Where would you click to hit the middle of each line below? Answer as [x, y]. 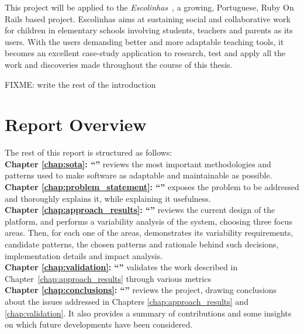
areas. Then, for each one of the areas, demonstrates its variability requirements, [149, 233]
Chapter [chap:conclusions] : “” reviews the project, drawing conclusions [141, 290]
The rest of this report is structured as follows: [89, 152]
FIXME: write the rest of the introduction [80, 84]
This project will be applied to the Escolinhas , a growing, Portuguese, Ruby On [149, 7]
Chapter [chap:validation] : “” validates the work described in [121, 267]
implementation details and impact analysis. [84, 255]
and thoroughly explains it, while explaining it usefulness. [108, 198]
